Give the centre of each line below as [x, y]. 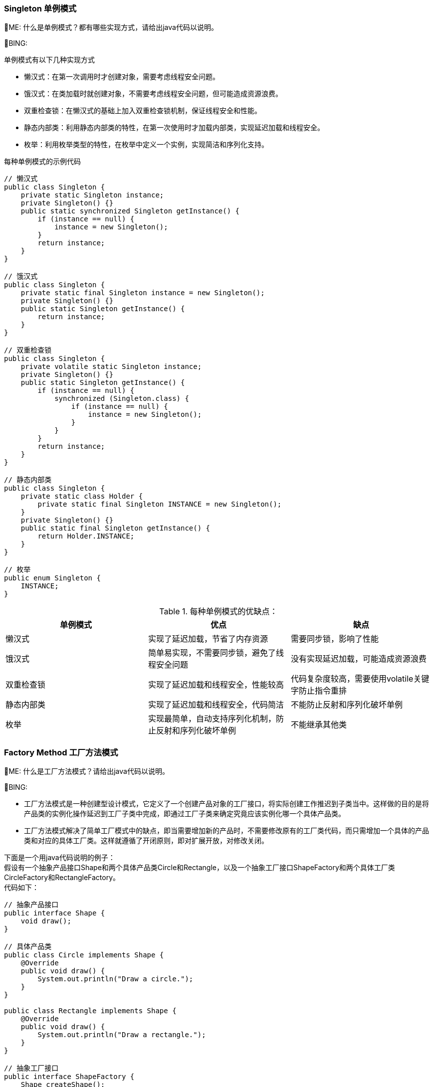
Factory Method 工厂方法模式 [61, 752]
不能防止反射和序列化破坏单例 [346, 705]
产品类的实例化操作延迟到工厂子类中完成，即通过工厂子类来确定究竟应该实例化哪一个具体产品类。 [185, 814]
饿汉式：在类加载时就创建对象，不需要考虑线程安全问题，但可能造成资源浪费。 [153, 94]
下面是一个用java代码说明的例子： [60, 858]
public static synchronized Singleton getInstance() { [130, 211]
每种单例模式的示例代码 [42, 162]
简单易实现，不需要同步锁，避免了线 [216, 653]
